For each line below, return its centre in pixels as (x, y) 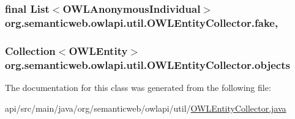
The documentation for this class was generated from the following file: (138, 87)
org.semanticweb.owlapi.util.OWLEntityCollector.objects (147, 64)
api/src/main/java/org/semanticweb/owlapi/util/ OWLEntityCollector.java (146, 108)
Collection (30, 50)
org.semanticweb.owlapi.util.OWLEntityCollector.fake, (142, 22)
